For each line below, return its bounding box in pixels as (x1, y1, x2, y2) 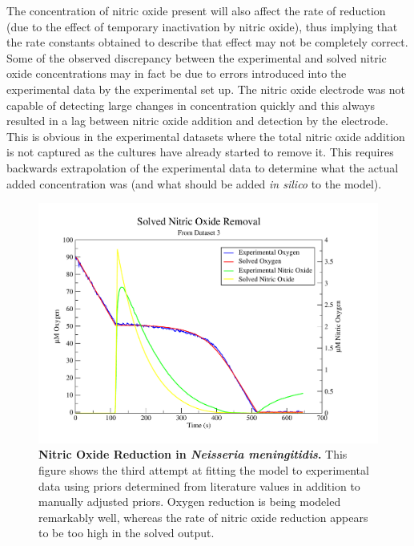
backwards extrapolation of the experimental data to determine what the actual (6, 159, 399, 176)
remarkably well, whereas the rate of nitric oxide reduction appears (38, 508, 368, 525)
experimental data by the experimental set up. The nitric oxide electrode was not (6, 80, 406, 97)
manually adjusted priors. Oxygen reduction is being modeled (38, 493, 341, 510)
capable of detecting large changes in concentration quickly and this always (6, 96, 375, 113)
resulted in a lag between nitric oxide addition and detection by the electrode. (6, 112, 388, 129)
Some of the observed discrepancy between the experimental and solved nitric (6, 49, 387, 66)
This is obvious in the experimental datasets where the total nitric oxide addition (6, 127, 405, 144)
